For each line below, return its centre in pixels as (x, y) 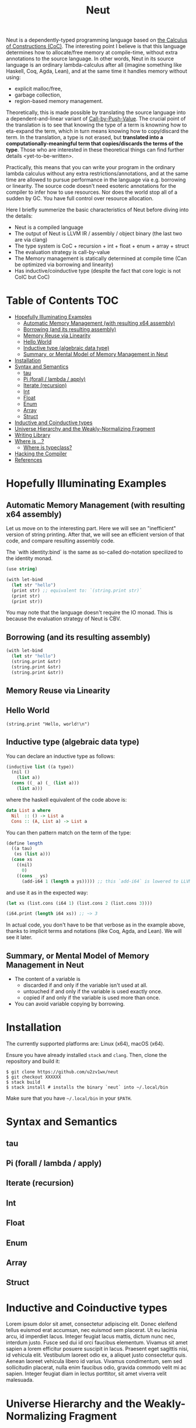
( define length (24, 843)
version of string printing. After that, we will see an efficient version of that (95, 535)
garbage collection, (38, 95)
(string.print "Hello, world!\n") (48, 724)
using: (13, 77)
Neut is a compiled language (49, 227)
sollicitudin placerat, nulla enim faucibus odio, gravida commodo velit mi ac (96, 1368)
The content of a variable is (47, 979)
